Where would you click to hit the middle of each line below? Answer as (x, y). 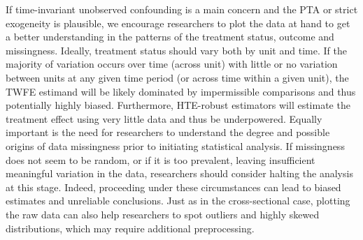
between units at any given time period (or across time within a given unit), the (177, 77)
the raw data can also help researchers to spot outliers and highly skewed (163, 214)
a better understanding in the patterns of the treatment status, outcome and (170, 37)
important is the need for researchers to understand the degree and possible (168, 132)
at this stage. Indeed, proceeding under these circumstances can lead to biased (173, 187)
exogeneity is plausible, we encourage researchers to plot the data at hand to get (178, 23)
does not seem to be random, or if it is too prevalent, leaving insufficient (161, 159)
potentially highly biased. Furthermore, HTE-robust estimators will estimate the (178, 105)
